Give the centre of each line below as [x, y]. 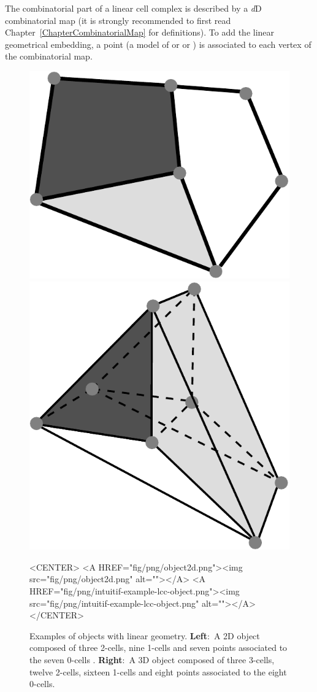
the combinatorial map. [49, 56]
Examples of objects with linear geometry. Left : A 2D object [145, 635]
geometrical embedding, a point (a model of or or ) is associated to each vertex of [158, 44]
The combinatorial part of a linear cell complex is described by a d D [133, 8]
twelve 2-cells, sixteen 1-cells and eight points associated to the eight [158, 671]
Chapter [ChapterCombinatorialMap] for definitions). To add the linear [140, 32]
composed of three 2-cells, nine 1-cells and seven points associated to [158, 648]
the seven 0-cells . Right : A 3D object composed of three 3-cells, [152, 660]
